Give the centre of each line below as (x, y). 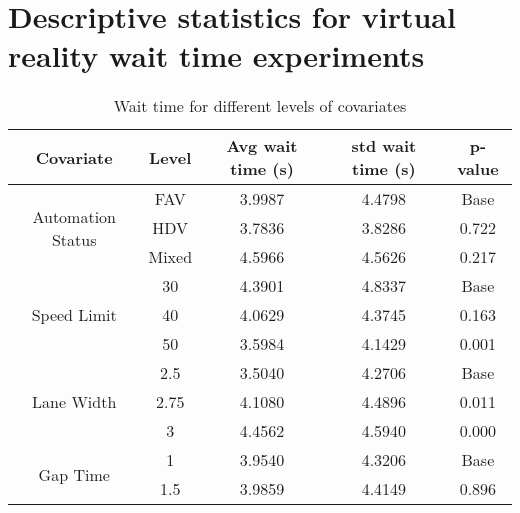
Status (74, 239)
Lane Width (74, 402)
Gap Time (74, 474)
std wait (384, 146)
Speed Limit (74, 315)
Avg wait (262, 146)
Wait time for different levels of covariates (260, 106)
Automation (74, 216)
